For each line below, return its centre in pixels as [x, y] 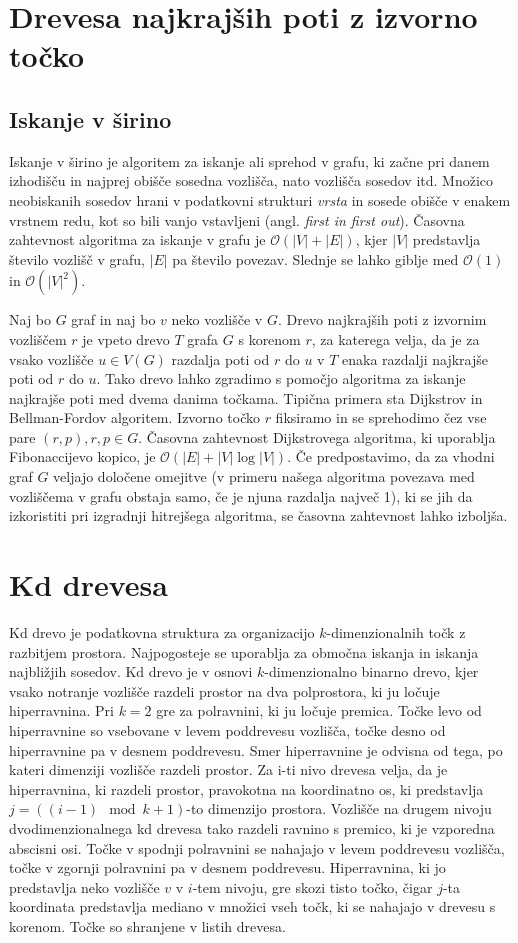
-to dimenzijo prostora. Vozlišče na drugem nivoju [339, 808]
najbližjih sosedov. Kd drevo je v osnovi [131, 671]
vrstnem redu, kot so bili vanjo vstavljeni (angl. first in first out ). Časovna [237, 219]
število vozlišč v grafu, [77, 258]
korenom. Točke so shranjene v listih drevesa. [147, 925]
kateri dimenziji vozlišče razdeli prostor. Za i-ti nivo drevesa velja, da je [228, 769]
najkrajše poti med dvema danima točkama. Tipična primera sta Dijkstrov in [246, 397]
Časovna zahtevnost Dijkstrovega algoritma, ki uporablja [321, 436]
